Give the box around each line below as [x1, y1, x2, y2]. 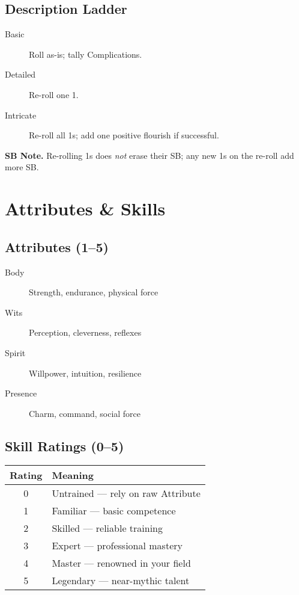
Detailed [5, 68, 36, 81]
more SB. [5, 161, 39, 173]
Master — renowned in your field [52, 556, 191, 570]
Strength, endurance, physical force [29, 286, 159, 298]
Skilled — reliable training [52, 521, 163, 535]
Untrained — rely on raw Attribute [52, 486, 201, 501]
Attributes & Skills [5, 196, 166, 221]
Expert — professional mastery [52, 538, 183, 553]
